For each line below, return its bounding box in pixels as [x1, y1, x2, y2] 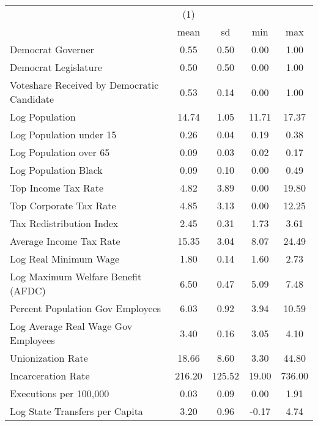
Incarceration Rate [10, 368, 90, 383]
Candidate [10, 92, 54, 106]
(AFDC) [10, 283, 46, 297]
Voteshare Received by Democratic [10, 78, 159, 92]
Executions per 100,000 [10, 386, 109, 400]
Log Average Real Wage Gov [10, 319, 133, 333]
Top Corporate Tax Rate [10, 198, 116, 212]
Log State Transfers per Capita [10, 404, 143, 418]
